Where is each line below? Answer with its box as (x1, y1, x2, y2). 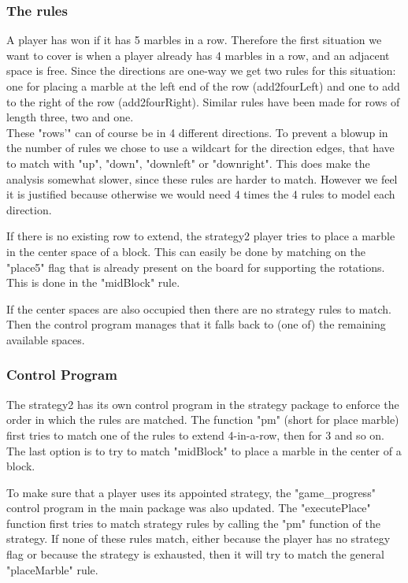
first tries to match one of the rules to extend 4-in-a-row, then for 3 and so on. (6, 426, 384, 443)
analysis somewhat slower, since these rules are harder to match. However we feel (6, 170, 398, 187)
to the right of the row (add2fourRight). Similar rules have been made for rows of (6, 93, 400, 110)
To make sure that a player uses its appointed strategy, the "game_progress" (6, 484, 376, 500)
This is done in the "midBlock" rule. (6, 274, 180, 291)
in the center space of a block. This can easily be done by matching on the (6, 243, 366, 259)
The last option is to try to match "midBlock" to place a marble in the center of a (6, 442, 402, 459)
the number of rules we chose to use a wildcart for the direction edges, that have (6, 139, 395, 156)
